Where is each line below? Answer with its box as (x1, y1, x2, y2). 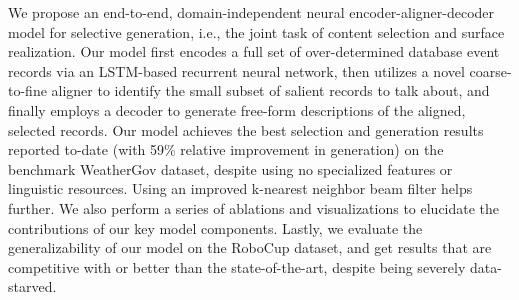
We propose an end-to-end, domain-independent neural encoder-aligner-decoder (8, 2, 495, 22)
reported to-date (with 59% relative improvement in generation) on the (8, 139, 444, 160)
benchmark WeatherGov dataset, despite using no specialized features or (8, 158, 453, 179)
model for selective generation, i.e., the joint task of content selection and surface (8, 21, 505, 42)
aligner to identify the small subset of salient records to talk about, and (51, 80, 490, 101)
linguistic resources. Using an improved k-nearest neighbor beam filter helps (8, 178, 473, 199)
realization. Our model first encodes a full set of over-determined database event (8, 41, 500, 62)
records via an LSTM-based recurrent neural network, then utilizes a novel (8, 60, 465, 81)
